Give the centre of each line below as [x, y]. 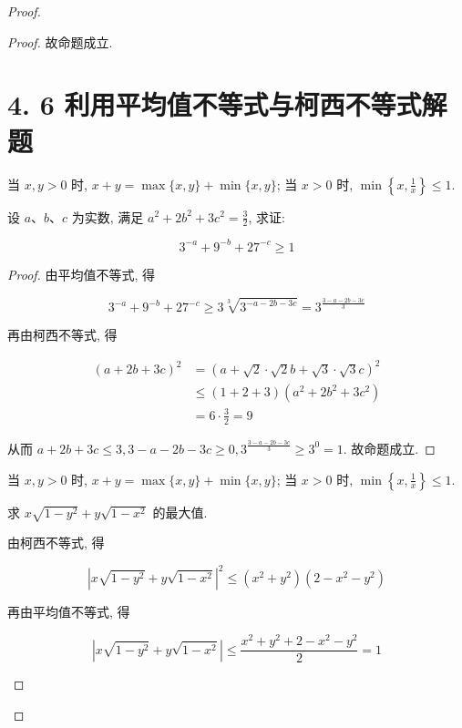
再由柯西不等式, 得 [62, 335]
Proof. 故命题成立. [60, 41]
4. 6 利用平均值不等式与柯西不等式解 [227, 104]
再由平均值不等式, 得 [69, 612]
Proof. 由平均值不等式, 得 [82, 274]
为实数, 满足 [108, 216]
